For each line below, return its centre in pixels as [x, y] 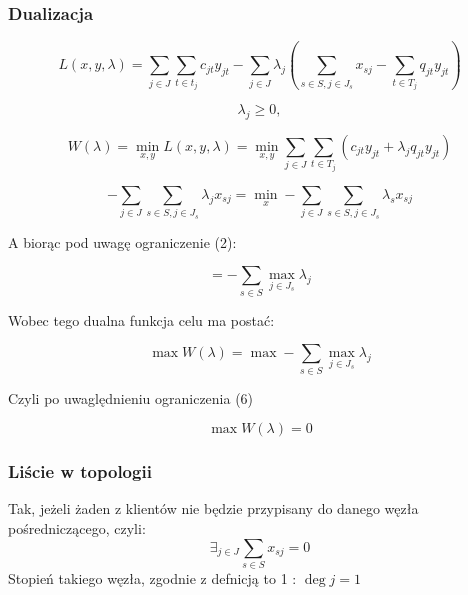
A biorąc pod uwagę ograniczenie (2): [122, 241]
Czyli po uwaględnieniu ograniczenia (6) [131, 397]
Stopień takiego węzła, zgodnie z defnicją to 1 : [152, 577]
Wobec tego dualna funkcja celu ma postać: [141, 319]
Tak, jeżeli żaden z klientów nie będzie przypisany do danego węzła [213, 508]
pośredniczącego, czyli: [77, 527]
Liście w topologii [80, 471]
